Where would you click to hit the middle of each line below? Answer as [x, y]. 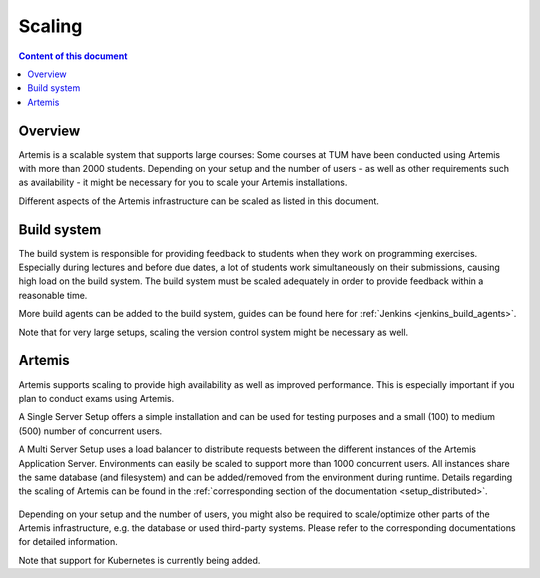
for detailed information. [68, 542]
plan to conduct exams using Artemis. [96, 398]
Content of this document [73, 56]
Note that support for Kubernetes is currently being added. [139, 560]
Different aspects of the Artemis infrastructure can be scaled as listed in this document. [199, 201]
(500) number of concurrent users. [90, 431]
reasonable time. [53, 295]
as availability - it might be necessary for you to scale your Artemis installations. [183, 182]
